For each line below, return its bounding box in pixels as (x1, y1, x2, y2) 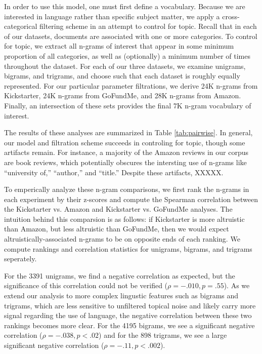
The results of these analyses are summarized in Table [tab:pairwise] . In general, (4, 127, 253, 138)
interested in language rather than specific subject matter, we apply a (4, 11, 220, 21)
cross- (222, 11, 240, 21)
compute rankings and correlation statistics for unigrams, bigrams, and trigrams (4, 243, 252, 254)
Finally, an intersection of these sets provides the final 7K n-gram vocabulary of (4, 100, 251, 110)
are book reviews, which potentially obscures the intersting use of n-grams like (4, 156, 247, 167)
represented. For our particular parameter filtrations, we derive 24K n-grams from (4, 80, 258, 91)
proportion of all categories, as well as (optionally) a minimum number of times (4, 50, 250, 61)
